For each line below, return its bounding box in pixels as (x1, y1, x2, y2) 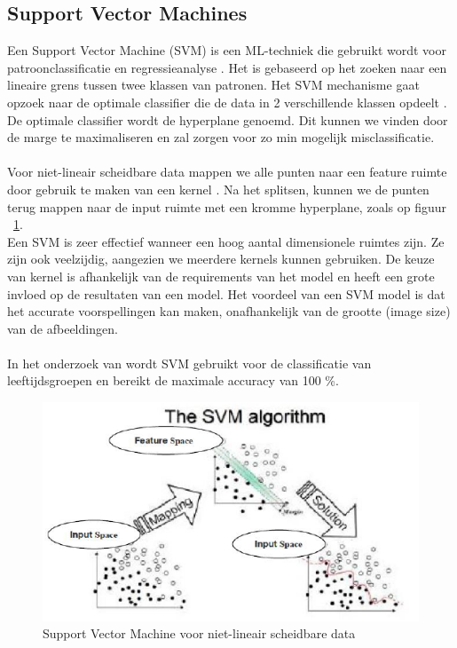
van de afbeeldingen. (7, 319, 118, 337)
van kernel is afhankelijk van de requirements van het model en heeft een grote (7, 266, 435, 285)
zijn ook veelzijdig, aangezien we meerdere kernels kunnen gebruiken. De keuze (7, 249, 435, 268)
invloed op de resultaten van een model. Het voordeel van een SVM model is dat (7, 284, 445, 303)
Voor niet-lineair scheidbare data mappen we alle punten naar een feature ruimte (7, 162, 447, 181)
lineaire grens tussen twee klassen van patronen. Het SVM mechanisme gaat (7, 75, 420, 94)
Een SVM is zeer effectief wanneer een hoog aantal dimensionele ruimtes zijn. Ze (7, 232, 445, 250)
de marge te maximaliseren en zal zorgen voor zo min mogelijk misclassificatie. (7, 128, 435, 146)
